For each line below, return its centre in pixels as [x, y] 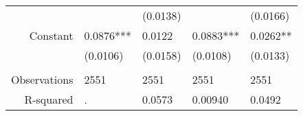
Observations [42, 79]
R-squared [49, 99]
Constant [51, 35]
